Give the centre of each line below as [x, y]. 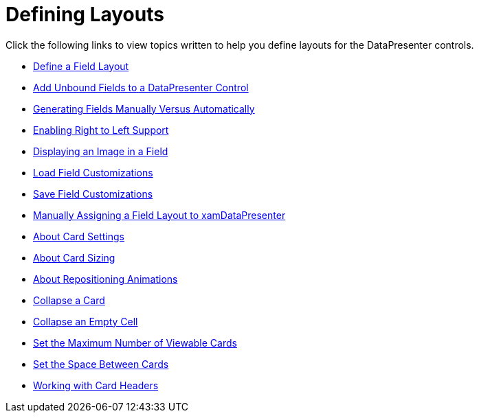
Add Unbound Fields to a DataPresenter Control [141, 87]
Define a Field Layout [81, 66]
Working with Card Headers [96, 385]
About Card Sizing [74, 257]
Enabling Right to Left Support [101, 130]
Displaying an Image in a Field [101, 151]
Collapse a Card [69, 300]
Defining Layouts [85, 14]
